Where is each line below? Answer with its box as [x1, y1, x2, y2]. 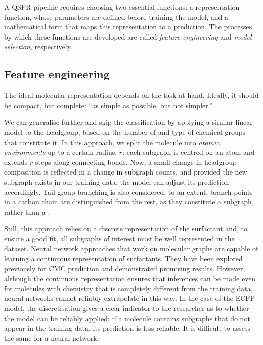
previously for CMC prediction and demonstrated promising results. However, [4, 263, 245, 273]
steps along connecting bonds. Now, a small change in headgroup [35, 156, 237, 167]
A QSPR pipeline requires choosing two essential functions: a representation [4, 2, 240, 12]
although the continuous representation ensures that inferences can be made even [4, 273, 256, 284]
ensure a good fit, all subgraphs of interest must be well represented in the [4, 233, 235, 244]
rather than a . [4, 206, 50, 217]
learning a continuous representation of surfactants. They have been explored [4, 253, 243, 264]
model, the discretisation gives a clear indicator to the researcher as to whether [4, 303, 249, 314]
